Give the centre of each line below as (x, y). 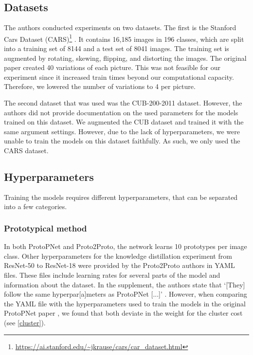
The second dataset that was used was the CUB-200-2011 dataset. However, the (123, 103)
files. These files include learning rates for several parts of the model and (112, 275)
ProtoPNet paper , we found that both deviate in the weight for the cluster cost (123, 313)
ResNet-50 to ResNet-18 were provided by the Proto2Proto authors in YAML (119, 265)
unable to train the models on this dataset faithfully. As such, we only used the (122, 141)
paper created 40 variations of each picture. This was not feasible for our (112, 67)
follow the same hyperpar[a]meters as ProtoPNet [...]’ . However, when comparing (126, 294)
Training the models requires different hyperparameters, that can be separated (121, 197)
